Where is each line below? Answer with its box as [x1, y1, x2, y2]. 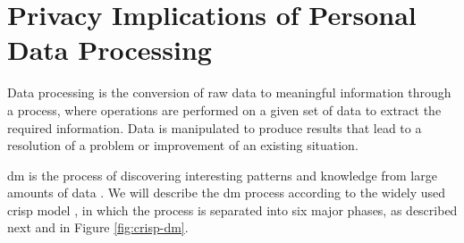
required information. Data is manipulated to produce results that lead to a [7, 118, 422, 137]
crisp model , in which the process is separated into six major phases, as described [7, 200, 458, 219]
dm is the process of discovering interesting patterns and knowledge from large [7, 165, 437, 184]
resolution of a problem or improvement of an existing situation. [7, 136, 359, 155]
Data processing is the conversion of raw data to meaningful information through [7, 83, 451, 102]
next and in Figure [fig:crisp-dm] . [7, 218, 189, 237]
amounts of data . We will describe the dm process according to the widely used [7, 183, 446, 202]
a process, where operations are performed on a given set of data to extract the [7, 100, 442, 119]
